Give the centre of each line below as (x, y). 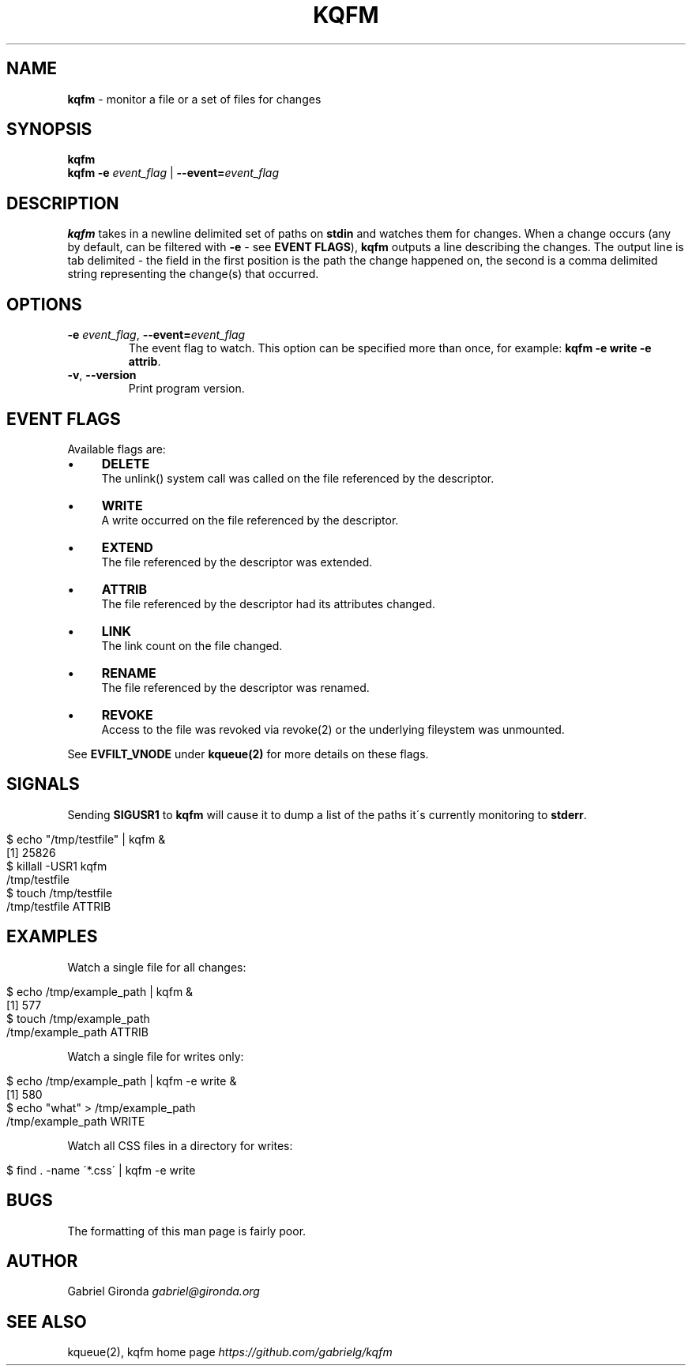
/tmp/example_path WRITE (76, 1121)
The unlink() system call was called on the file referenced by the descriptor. (298, 478)
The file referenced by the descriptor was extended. (237, 562)
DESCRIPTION (63, 203)
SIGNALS (43, 784)
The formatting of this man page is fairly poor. (187, 1231)
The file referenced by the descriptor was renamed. (235, 687)
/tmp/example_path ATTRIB (77, 1032)
